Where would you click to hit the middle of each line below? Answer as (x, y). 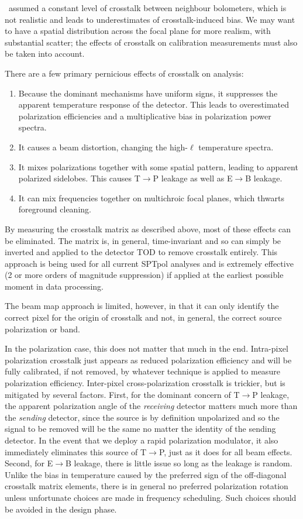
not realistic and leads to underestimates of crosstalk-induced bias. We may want (150, 19)
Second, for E (29, 463)
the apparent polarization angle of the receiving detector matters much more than (151, 406)
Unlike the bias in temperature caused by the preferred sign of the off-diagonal (146, 474)
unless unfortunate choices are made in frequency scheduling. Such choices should (151, 497)
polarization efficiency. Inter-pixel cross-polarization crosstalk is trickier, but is (145, 383)
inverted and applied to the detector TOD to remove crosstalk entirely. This (141, 252)
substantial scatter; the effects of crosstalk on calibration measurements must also (151, 42)
